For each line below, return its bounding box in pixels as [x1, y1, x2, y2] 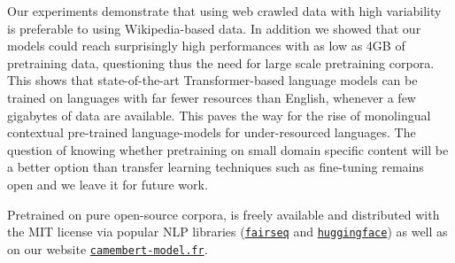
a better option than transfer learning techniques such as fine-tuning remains [7, 158, 424, 176]
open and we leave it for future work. [7, 174, 208, 193]
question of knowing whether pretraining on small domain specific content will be [7, 140, 449, 159]
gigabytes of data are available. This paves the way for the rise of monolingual [7, 105, 431, 124]
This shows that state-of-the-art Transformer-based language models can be [7, 71, 418, 89]
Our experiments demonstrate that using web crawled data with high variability [7, 2, 442, 19]
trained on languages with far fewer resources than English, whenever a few [7, 88, 416, 106]
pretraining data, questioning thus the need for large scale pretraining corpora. [7, 53, 435, 72]
